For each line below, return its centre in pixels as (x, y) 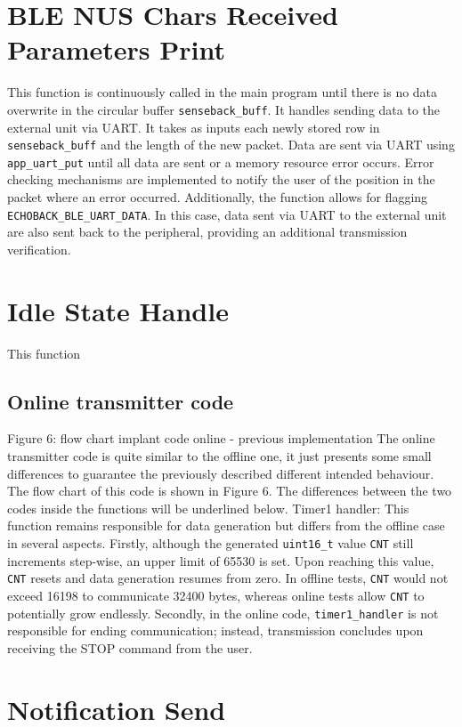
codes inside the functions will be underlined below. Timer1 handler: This (208, 508)
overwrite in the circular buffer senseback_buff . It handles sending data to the (223, 109)
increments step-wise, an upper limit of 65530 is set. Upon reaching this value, (221, 560)
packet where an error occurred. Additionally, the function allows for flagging (218, 197)
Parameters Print (116, 49)
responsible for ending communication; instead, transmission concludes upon (215, 630)
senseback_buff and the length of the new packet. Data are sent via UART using (231, 145)
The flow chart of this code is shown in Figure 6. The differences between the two (230, 491)
